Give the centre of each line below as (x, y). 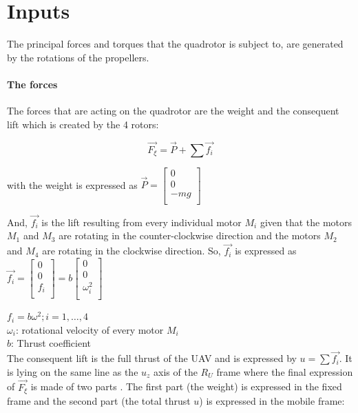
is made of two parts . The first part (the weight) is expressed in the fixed (186, 386)
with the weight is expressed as (72, 184)
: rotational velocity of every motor (89, 329)
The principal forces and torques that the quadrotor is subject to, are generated (175, 44)
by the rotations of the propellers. (78, 57)
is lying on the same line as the (73, 371)
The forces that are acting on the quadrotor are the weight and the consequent (173, 111)
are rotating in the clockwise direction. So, (131, 251)
